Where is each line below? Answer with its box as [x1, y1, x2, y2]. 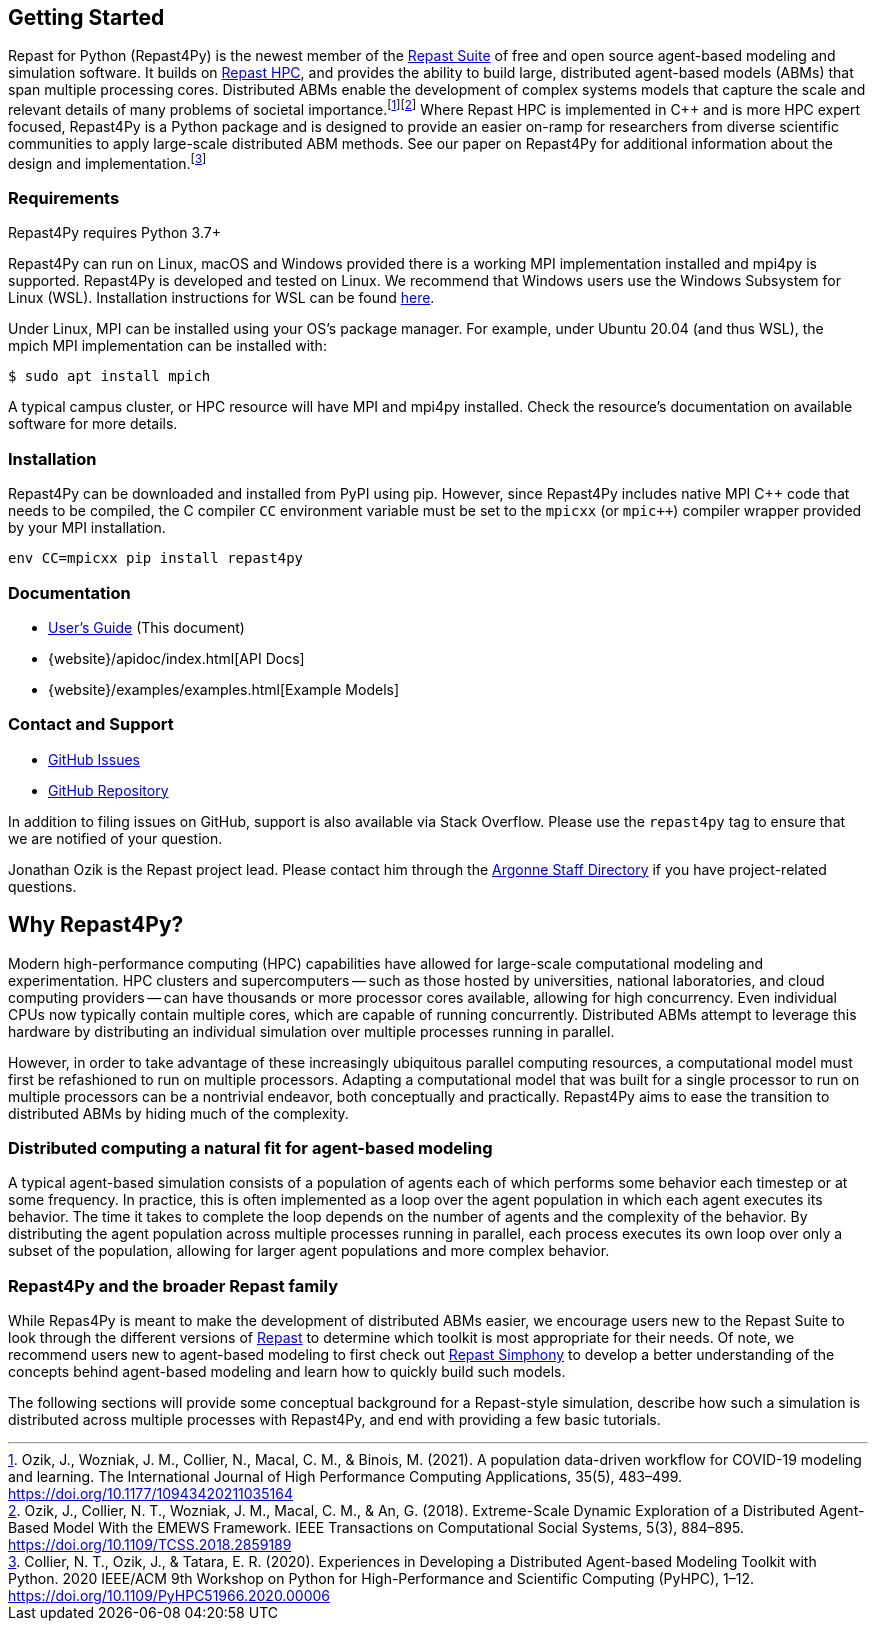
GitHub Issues [48, 750, 140, 768]
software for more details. [8, 415, 178, 433]
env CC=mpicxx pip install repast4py [8, 550, 304, 567]
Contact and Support [8, 714, 174, 735]
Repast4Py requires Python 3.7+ [8, 224, 221, 242]
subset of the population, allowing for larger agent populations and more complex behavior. [8, 1242, 610, 1260]
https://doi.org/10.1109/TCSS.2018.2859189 [8, 1536, 292, 1554]
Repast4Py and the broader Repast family [8, 1275, 339, 1296]
